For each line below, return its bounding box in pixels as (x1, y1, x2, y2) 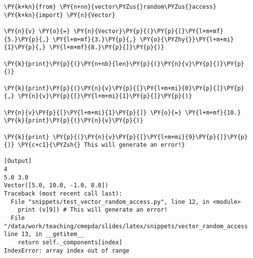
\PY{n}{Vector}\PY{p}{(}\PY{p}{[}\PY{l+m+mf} (73, 27, 224, 35)
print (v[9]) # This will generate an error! (18, 206, 168, 214)
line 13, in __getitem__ (4, 231, 84, 238)
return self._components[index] (18, 239, 123, 246)
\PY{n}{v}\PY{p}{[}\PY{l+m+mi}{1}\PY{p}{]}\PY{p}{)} (18, 93, 192, 100)
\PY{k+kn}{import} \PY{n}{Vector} (4, 11, 116, 19)
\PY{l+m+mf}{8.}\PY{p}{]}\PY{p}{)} (49, 44, 164, 51)
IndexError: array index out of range (4, 247, 129, 254)
